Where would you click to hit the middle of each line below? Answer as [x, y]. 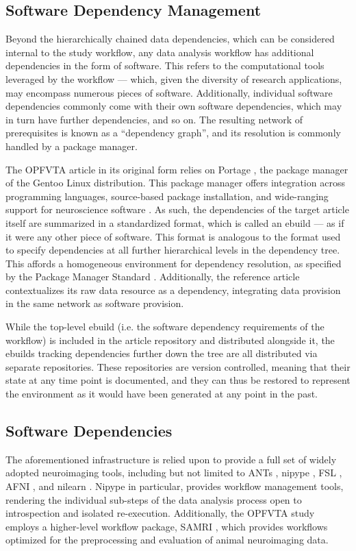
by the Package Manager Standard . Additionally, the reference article [153, 277]
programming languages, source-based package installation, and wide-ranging [167, 196]
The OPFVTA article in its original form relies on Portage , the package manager [177, 169]
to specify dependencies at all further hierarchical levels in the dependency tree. [173, 250]
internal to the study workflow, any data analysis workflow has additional [160, 52]
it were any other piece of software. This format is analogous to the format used [173, 236]
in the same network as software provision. [95, 303]
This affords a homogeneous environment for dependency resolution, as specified [174, 263]
